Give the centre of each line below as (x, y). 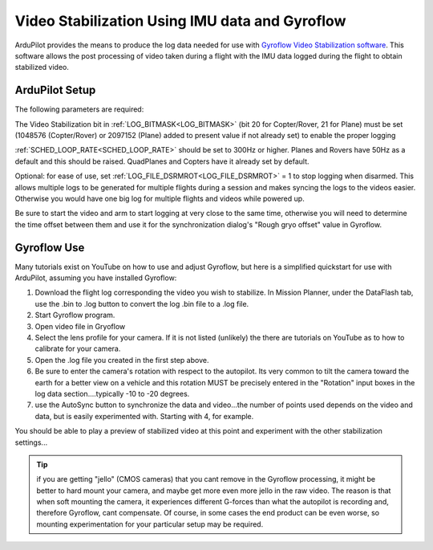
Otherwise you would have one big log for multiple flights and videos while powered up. (160, 198)
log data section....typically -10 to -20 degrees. (112, 393)
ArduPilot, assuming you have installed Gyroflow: (96, 278)
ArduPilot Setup (55, 90)
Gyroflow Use (50, 248)
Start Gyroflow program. (75, 315)
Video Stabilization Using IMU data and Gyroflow (180, 21)
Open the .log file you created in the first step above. (122, 360)
